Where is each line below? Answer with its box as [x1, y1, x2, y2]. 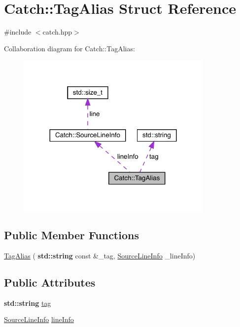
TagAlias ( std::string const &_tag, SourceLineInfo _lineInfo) [4, 250, 196, 260]
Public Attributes [4, 274, 96, 290]
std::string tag [4, 297, 51, 308]
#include [4, 27, 32, 37]
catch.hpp [42, 27, 72, 37]
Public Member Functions [4, 227, 139, 243]
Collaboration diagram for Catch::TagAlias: [4, 43, 135, 53]
